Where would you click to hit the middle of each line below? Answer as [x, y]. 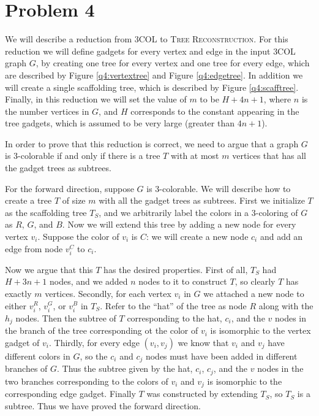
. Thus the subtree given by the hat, [125, 368]
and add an [281, 237]
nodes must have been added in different [221, 356]
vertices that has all [269, 156]
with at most [195, 156]
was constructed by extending [202, 394]
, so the [94, 356]
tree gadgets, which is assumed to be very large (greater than [120, 123]
